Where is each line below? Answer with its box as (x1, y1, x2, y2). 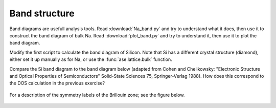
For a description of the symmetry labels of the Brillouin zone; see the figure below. (9, 92, 185, 98)
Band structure (9, 8, 75, 19)
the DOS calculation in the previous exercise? (9, 80, 105, 87)
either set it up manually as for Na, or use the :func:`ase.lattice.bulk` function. (9, 56, 172, 62)
